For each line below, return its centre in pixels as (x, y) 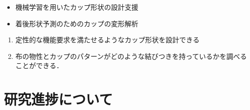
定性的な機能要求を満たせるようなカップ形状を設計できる (107, 40)
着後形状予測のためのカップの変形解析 (77, 23)
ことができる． (39, 65)
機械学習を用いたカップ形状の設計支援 (77, 7)
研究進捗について (58, 99)
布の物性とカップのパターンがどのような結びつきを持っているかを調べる (131, 56)
